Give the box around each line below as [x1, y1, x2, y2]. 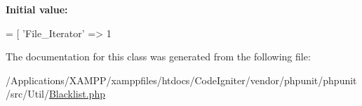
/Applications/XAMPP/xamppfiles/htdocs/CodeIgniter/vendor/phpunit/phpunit [6, 72, 357, 87]
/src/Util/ [6, 86, 49, 101]
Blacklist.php [48, 86, 105, 101]
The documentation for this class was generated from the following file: [6, 49, 311, 64]
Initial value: [6, 2, 68, 16]
